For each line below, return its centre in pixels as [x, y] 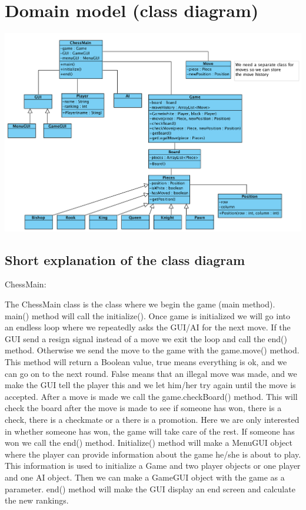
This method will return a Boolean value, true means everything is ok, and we [146, 361]
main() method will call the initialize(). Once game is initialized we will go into [148, 315]
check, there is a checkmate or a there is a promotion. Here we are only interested [152, 419]
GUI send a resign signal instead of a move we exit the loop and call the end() [146, 338]
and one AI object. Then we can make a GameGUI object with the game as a [145, 477]
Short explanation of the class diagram [125, 259]
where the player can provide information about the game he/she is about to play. [153, 454]
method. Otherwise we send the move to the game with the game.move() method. [152, 350]
